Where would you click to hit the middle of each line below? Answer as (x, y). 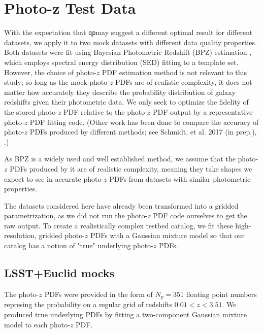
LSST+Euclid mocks (59, 273)
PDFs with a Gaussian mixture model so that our (168, 235)
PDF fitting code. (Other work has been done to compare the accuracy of (144, 122)
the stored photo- (31, 111)
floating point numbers (221, 294)
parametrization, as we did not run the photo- (76, 215)
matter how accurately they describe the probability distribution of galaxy (120, 92)
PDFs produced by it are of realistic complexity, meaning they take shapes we (131, 168)
